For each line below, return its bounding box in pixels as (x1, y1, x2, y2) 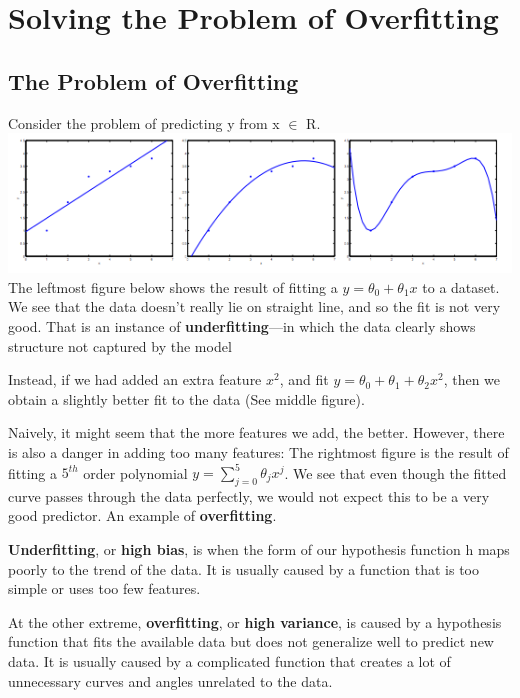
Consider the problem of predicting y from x (8, 112, 280, 133)
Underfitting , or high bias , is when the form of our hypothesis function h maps (8, 539, 510, 559)
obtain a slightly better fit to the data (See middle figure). (8, 388, 365, 409)
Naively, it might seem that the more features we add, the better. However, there (8, 422, 505, 443)
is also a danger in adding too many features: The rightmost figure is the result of (8, 441, 509, 462)
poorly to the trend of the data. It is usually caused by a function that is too (8, 558, 479, 579)
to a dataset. (422, 276, 500, 297)
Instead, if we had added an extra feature (8, 369, 262, 390)
